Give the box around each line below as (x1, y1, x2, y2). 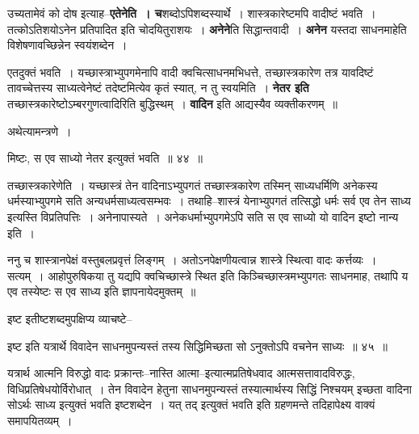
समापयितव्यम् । (7, 411, 73, 428)
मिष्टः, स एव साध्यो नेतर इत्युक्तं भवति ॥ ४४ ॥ (7, 150, 203, 166)
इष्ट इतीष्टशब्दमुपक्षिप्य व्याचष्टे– (7, 310, 132, 327)
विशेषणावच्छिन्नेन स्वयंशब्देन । (7, 36, 128, 53)
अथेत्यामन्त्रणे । (7, 122, 72, 139)
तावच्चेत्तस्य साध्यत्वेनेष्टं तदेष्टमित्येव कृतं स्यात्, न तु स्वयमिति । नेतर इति (7, 79, 309, 96)
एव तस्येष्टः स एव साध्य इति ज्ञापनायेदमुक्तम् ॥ (7, 283, 196, 300)
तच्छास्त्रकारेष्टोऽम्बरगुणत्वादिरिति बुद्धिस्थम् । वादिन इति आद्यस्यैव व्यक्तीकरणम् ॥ (7, 95, 338, 112)
